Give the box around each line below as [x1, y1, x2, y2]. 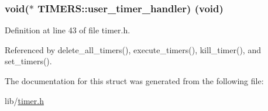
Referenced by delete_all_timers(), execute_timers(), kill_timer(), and [5, 43, 261, 56]
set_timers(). [5, 55, 52, 67]
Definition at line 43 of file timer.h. [5, 24, 130, 36]
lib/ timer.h [5, 94, 44, 106]
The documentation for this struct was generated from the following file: [5, 75, 264, 86]
